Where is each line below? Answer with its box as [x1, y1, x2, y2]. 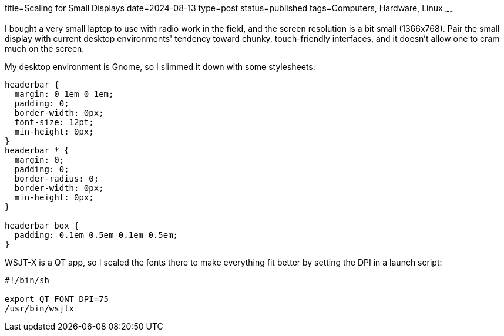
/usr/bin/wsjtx [5, 303, 75, 313]
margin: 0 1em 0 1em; [14, 89, 114, 99]
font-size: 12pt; [14, 117, 94, 127]
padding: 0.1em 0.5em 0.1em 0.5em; [14, 230, 179, 240]
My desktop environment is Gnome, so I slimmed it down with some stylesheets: [5, 61, 315, 72]
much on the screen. [5, 43, 85, 53]
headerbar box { [5, 220, 79, 230]
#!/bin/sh [5, 275, 49, 285]
